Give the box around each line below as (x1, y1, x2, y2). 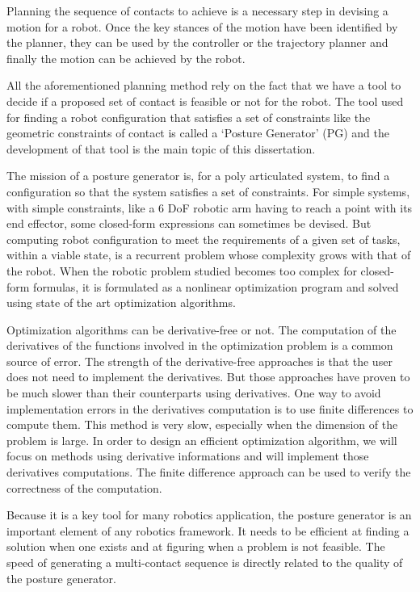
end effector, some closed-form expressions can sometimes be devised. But (6, 215, 372, 232)
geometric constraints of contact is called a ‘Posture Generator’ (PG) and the (6, 124, 389, 141)
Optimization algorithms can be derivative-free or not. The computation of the (6, 321, 397, 338)
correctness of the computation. (6, 479, 162, 496)
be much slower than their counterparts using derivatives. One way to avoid (6, 384, 381, 401)
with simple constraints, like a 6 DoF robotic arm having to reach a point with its (6, 199, 413, 216)
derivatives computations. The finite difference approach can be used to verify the (6, 464, 411, 481)
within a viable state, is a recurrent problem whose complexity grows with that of (6, 246, 411, 263)
